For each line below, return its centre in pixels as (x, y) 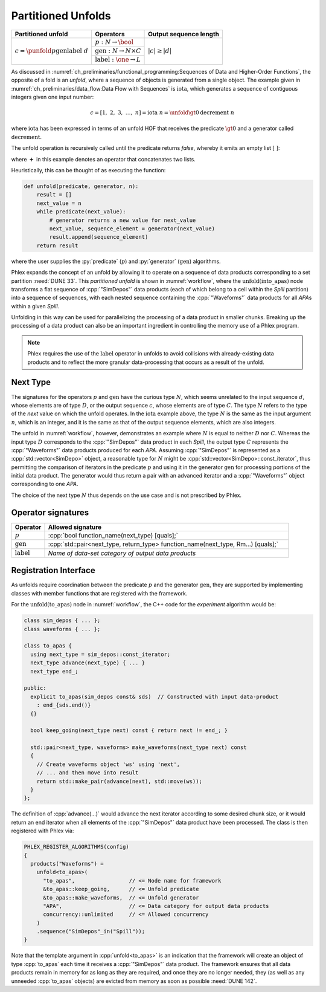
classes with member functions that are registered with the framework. (99, 593)
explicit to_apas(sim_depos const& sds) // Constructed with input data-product (155, 696)
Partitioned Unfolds (61, 16)
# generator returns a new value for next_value (123, 220)
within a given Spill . (35, 306)
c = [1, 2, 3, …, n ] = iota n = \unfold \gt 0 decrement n (162, 113)
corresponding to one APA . (45, 484)
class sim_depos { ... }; (62, 621)
